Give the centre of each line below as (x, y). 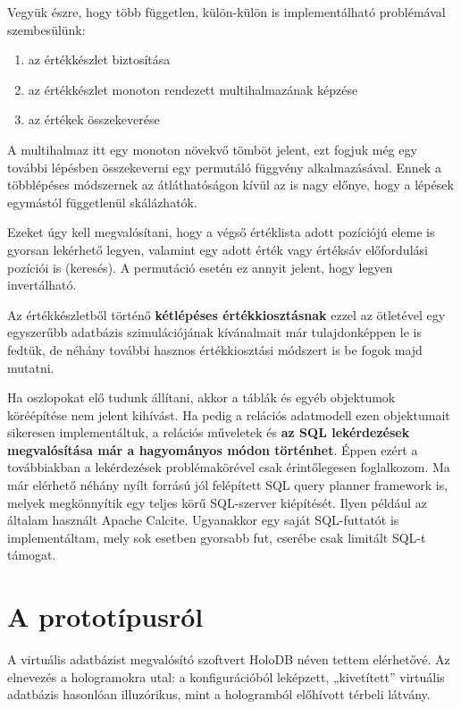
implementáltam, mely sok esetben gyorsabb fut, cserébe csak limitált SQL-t (217, 537)
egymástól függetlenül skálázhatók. (102, 202)
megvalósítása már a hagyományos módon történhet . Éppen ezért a (213, 449)
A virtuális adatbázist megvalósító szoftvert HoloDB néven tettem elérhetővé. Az (229, 659)
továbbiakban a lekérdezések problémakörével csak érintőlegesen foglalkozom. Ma (229, 467)
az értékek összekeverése (94, 119)
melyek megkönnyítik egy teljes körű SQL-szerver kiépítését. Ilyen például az (217, 502)
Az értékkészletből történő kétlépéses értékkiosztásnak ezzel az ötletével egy (226, 314)
